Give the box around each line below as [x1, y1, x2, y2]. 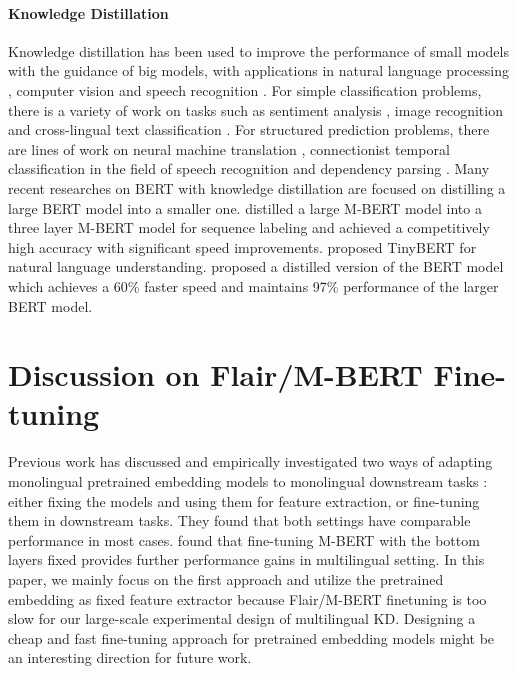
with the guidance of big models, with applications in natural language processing [8, 60, 509, 81]
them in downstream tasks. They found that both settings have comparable [8, 510, 471, 531]
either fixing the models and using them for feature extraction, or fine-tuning [8, 490, 480, 511]
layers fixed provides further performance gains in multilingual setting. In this [8, 549, 485, 570]
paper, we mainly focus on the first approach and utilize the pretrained [8, 568, 444, 589]
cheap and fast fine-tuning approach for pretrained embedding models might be [8, 627, 495, 648]
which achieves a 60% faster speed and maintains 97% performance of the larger [8, 275, 499, 296]
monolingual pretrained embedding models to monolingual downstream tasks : [8, 471, 488, 492]
